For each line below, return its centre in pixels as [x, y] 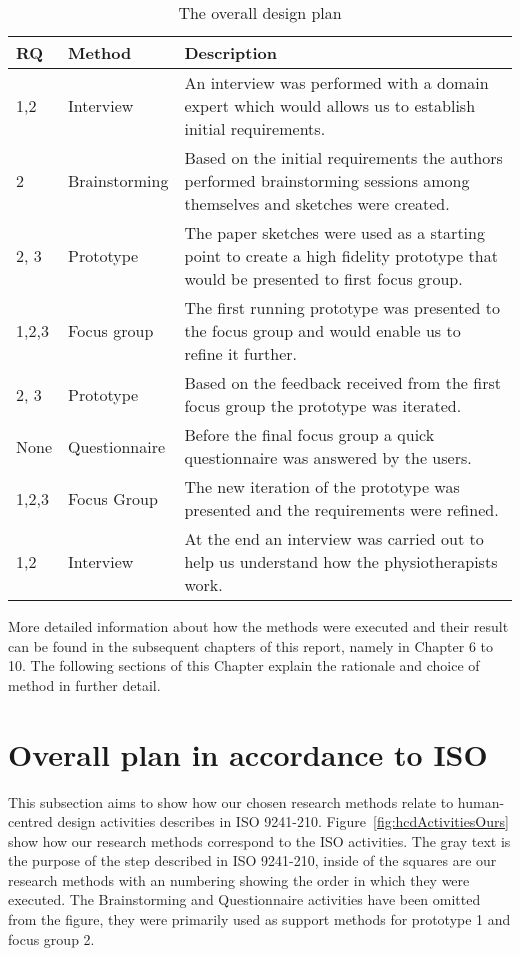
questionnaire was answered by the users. [328, 457]
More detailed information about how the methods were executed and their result [258, 626]
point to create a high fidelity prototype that [341, 255]
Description [231, 52]
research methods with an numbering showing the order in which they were [239, 879]
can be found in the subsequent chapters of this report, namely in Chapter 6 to [251, 645]
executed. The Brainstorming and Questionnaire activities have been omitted [244, 899]
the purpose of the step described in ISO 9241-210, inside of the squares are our [252, 860]
